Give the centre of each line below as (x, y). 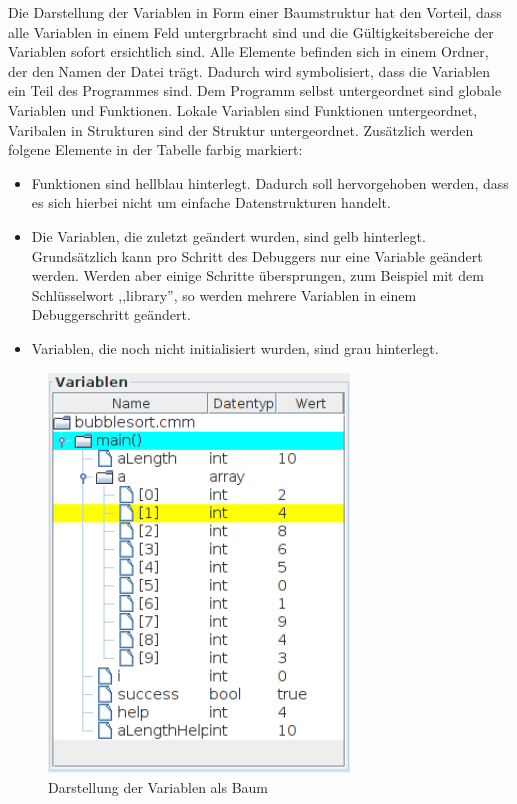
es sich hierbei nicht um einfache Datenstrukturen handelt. (211, 202)
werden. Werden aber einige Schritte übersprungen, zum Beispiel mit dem (257, 275)
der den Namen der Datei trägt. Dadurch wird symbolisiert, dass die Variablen (249, 70)
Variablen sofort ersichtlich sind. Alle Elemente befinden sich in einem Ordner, (248, 51)
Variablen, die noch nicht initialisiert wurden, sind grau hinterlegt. (235, 347)
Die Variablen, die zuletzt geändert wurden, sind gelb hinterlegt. (228, 235)
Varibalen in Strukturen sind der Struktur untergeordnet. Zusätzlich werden (241, 129)
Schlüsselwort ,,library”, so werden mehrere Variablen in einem (224, 294)
